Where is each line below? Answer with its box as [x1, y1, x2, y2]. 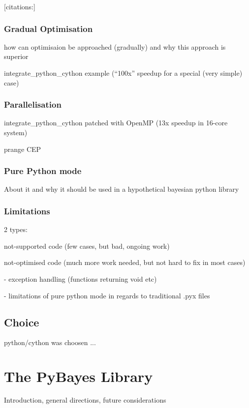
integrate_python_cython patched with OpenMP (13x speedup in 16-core [4, 117, 228, 128]
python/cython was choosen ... [4, 337, 96, 348]
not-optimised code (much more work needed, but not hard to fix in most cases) [4, 257, 246, 267]
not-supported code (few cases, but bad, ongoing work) [4, 240, 170, 251]
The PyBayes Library [4, 366, 153, 386]
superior [4, 51, 29, 61]
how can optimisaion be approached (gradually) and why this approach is [4, 41, 226, 52]
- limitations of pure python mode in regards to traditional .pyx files [4, 290, 210, 300]
